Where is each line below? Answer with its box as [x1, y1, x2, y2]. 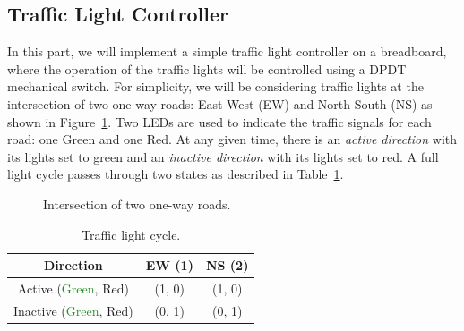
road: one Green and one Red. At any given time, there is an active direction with [7, 130, 458, 149]
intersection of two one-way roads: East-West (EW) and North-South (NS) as [7, 94, 433, 113]
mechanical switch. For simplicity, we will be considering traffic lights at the [7, 77, 424, 96]
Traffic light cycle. [82, 225, 181, 243]
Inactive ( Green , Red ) [13, 301, 133, 319]
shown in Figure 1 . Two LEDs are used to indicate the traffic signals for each [7, 112, 432, 131]
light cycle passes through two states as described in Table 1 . [7, 165, 344, 183]
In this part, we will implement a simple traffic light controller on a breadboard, [7, 42, 447, 61]
